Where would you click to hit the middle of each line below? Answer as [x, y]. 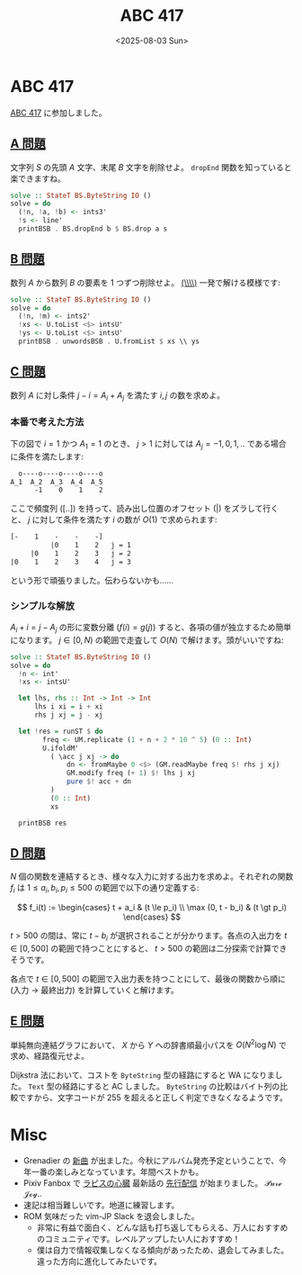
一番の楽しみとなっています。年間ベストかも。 [117, 1172]
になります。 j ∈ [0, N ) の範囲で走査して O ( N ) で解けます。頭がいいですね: [147, 639]
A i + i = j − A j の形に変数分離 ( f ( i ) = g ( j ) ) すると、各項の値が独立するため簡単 [151, 628]
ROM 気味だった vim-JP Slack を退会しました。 [111, 1216]
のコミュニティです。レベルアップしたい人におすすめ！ [138, 1239]
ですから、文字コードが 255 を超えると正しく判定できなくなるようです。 [153, 1098]
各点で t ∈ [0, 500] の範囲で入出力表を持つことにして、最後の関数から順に [148, 979]
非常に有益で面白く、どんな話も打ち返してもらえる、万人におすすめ [162, 1228]
